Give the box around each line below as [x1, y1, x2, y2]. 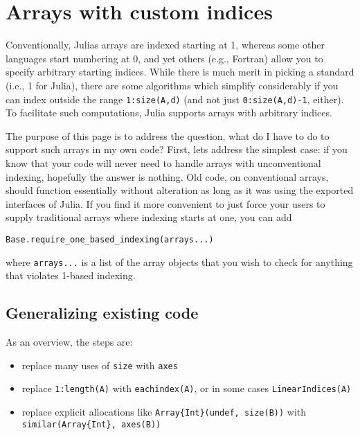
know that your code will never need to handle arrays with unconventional [6, 155, 321, 170]
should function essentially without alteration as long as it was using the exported [6, 183, 354, 197]
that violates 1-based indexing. [6, 268, 136, 283]
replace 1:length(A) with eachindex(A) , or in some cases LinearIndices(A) [21, 381, 352, 396]
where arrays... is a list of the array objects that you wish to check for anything [6, 254, 353, 269]
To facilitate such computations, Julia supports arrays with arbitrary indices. [6, 105, 332, 120]
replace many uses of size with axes [21, 357, 178, 372]
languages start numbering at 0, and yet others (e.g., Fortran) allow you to [6, 51, 323, 65]
